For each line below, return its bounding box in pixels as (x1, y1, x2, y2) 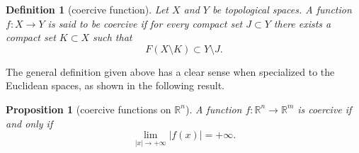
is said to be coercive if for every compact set (47, 16, 243, 30)
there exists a (273, 16, 331, 30)
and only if (6, 115, 53, 130)
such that (93, 30, 132, 45)
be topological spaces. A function (212, 2, 352, 16)
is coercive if (297, 101, 352, 116)
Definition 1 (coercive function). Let (6, 2, 169, 16)
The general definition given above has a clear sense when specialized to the (6, 64, 335, 79)
